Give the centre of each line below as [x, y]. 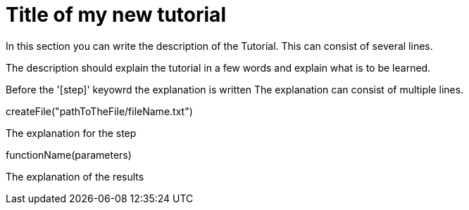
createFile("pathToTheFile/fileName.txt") [99, 111]
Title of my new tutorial [116, 15]
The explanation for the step [71, 133]
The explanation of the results [75, 176]
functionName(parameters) [69, 155]
